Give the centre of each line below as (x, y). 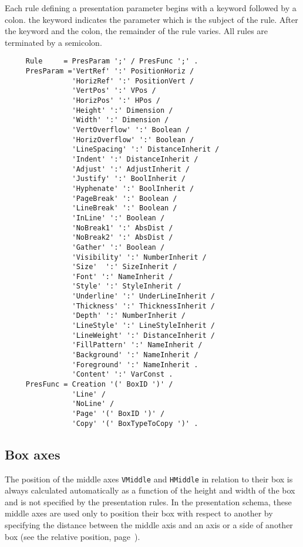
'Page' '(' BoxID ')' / (118, 414)
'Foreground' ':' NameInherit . (135, 365)
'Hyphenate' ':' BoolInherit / (133, 188)
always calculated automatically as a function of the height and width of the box (150, 490)
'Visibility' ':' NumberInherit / (139, 257)
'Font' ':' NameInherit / (122, 276)
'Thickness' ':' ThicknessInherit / (143, 306)
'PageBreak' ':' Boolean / (124, 198)
